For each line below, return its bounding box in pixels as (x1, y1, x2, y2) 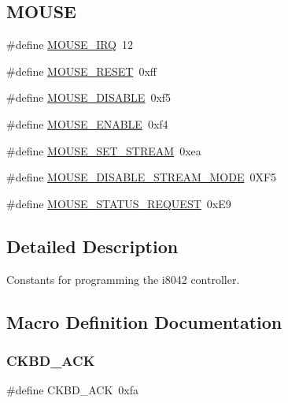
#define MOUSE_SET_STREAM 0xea (6, 142, 201, 159)
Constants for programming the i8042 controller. (6, 271, 240, 287)
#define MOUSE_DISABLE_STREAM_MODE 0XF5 (6, 169, 277, 185)
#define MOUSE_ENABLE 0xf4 (6, 115, 168, 132)
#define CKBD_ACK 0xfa (6, 382, 138, 398)
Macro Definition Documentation (6, 309, 282, 334)
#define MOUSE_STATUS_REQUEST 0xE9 (6, 195, 231, 211)
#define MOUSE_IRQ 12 (6, 36, 134, 53)
